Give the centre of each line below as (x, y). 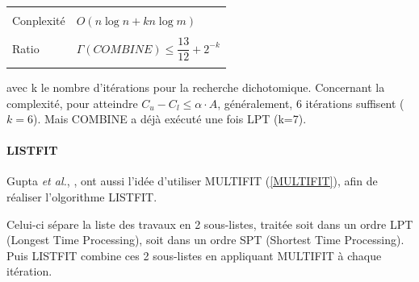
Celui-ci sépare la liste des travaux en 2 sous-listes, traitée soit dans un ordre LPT (210, 224)
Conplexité (39, 20)
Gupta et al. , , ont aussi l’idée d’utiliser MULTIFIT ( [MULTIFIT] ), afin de (192, 181)
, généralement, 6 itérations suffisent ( (311, 103)
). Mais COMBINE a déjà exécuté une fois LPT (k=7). (170, 119)
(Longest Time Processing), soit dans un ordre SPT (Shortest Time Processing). (205, 240)
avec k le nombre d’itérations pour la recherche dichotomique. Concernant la (196, 87)
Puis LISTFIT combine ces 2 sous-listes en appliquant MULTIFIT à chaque (194, 255)
